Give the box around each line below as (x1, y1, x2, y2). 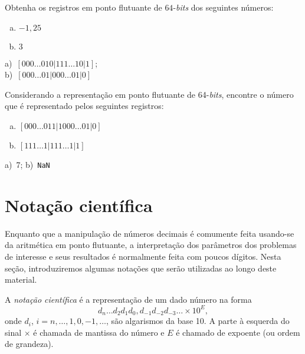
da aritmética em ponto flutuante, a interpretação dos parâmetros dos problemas (5, 239, 297, 251)
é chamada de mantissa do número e (33, 326, 165, 338)
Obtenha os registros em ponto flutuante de (5, 1, 162, 13)
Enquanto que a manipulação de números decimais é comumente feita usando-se (5, 227, 294, 239)
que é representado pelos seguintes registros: (5, 100, 164, 112)
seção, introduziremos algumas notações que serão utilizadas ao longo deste (5, 262, 277, 274)
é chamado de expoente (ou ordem (176, 326, 300, 338)
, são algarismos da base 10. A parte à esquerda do (106, 315, 290, 327)
